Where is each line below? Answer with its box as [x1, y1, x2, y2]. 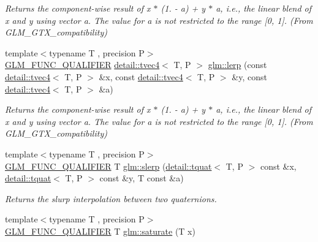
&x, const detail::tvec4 [99, 70, 183, 83]
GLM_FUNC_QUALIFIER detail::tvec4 [5, 58, 160, 71]
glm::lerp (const [208, 58, 267, 71]
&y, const [232, 70, 267, 83]
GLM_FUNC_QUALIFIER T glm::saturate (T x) [5, 224, 195, 237]
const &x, [260, 159, 297, 172]
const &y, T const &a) [99, 172, 184, 184]
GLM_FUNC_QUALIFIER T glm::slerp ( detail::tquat [5, 159, 212, 172]
